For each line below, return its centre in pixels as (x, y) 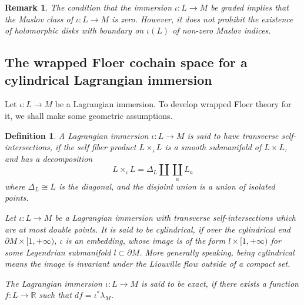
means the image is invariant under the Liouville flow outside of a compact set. (148, 263)
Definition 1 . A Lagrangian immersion (77, 135)
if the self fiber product (96, 147)
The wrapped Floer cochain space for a (126, 62)
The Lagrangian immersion (54, 283)
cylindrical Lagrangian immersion (108, 79)
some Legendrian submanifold (58, 252)
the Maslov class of (39, 19)
